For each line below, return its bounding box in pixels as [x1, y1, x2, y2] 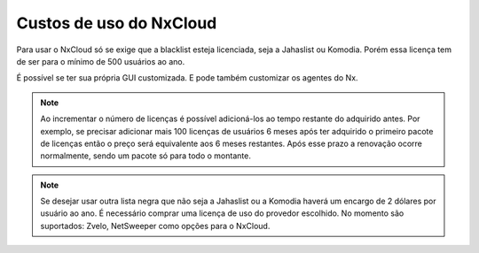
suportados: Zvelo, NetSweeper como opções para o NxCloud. [40, 220, 271, 231]
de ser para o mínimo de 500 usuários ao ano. [16, 56, 185, 66]
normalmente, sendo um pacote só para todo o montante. [40, 150, 252, 161]
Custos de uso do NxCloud [16, 13, 217, 33]
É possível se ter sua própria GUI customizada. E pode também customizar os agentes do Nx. [16, 73, 358, 83]
